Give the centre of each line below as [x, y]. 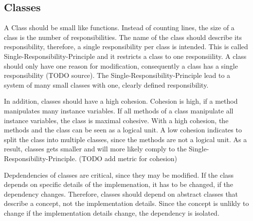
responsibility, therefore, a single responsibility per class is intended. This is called [126, 46]
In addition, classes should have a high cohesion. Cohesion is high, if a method [121, 101]
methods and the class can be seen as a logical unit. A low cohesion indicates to [123, 130]
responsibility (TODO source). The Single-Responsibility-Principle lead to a [117, 75]
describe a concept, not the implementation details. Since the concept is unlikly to [126, 203]
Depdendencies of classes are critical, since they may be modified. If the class [119, 175]
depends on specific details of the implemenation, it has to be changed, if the [118, 184]
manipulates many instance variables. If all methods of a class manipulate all [119, 110]
